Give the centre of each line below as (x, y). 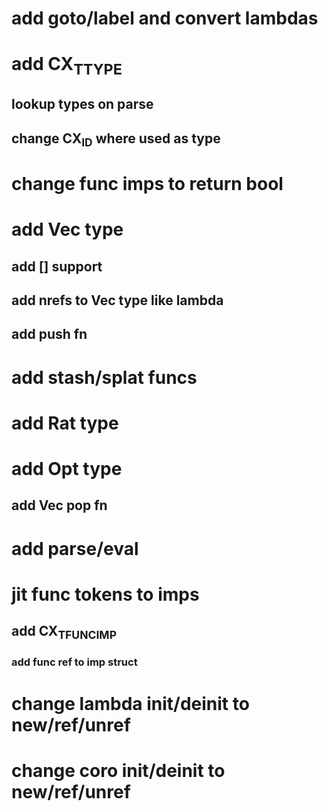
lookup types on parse (82, 104)
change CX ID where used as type (116, 139)
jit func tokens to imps (105, 594)
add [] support (57, 266)
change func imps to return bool (147, 184)
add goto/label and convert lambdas (165, 18)
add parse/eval (75, 548)
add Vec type (67, 229)
